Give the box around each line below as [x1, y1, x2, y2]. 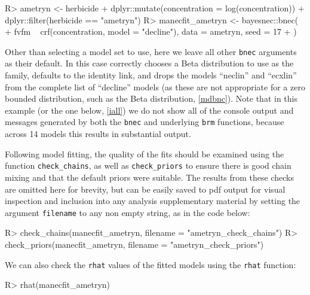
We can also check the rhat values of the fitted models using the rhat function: [5, 258, 296, 270]
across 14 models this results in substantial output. [5, 127, 191, 140]
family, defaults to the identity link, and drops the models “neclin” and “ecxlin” [5, 69, 297, 81]
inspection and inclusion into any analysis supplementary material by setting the [5, 194, 300, 207]
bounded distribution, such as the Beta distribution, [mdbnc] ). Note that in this [5, 92, 297, 105]
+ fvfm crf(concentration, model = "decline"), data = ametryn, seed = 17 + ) [5, 25, 297, 38]
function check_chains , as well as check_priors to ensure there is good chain [5, 159, 291, 172]
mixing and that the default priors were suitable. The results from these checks [5, 171, 294, 183]
